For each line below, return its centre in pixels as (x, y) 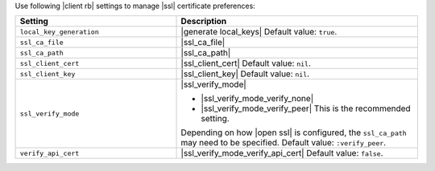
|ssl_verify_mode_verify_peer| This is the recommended (306, 108)
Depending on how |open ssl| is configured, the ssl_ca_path (294, 132)
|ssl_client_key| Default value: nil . (245, 74)
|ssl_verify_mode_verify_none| (257, 99)
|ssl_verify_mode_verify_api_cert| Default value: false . (282, 153)
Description (204, 22)
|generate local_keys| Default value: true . (259, 32)
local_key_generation (60, 32)
